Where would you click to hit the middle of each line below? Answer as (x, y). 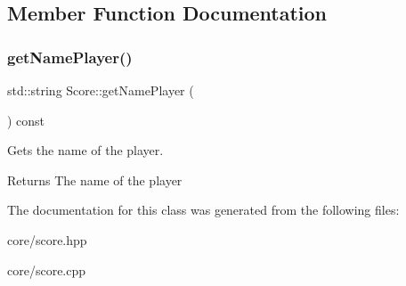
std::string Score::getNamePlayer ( (101, 90)
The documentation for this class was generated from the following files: (203, 210)
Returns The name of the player (95, 180)
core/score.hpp (47, 239)
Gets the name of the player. (85, 150)
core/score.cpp (47, 270)
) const (26, 120)
